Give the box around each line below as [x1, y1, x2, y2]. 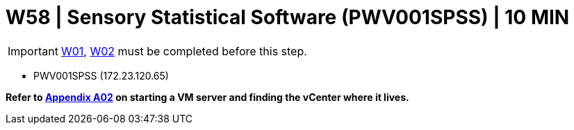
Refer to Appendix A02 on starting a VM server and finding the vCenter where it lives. [6, 91, 409, 103]
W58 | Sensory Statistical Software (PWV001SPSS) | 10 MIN [6, 6, 570, 29]
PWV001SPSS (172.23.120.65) [33, 69, 169, 82]
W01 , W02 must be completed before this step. [60, 44, 307, 58]
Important [8, 44, 58, 58]
